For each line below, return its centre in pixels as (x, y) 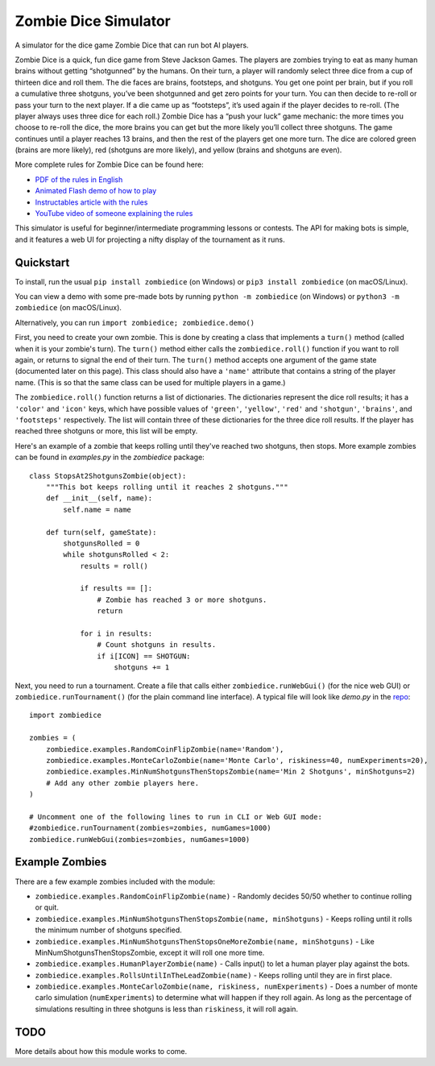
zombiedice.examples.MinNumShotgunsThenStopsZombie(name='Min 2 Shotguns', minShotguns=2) (231, 772)
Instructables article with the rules (91, 202)
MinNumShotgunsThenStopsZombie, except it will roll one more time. (150, 952)
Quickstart (42, 262)
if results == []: (116, 589)
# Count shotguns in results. (157, 645)
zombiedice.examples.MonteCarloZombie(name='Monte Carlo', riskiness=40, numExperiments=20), (237, 760)
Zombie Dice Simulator (93, 21)
